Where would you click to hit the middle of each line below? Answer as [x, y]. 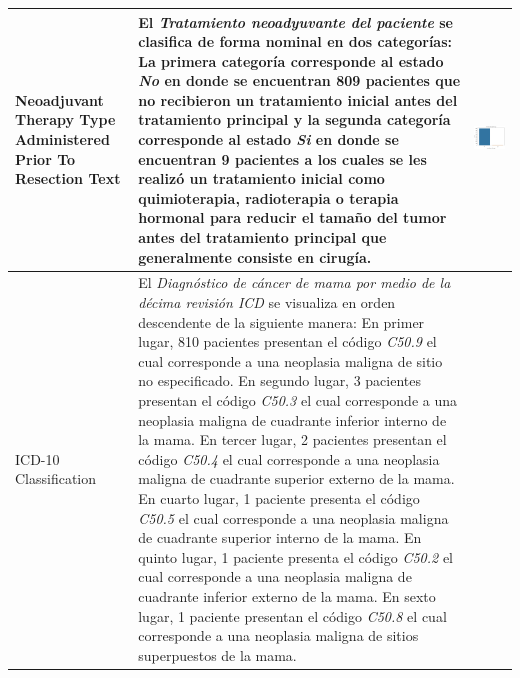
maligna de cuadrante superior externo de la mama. [296, 478]
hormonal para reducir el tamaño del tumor [292, 217]
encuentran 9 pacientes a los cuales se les [282, 158]
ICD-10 [37, 458]
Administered [62, 139]
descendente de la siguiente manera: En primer [281, 321]
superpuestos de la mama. [217, 654]
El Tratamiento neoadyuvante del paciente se [295, 21]
